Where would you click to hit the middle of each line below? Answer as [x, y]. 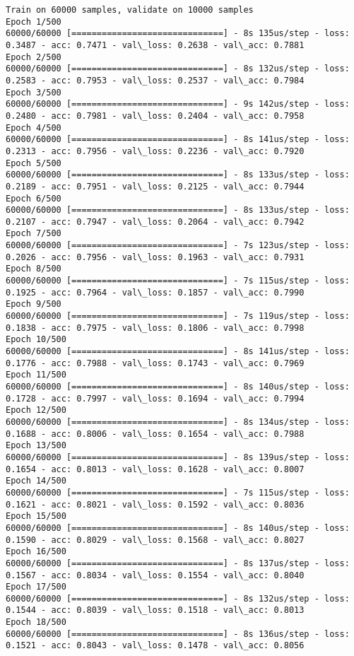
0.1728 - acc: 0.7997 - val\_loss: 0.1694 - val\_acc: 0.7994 [155, 398]
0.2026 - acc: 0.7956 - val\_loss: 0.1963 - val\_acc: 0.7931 [155, 257]
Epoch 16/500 [36, 552]
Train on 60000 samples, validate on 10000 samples [130, 10]
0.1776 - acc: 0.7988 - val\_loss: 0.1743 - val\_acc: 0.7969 [155, 363]
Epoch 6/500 [34, 198]
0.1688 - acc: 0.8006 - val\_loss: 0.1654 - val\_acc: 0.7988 [155, 434]
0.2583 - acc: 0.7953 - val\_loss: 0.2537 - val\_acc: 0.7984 [155, 80]
